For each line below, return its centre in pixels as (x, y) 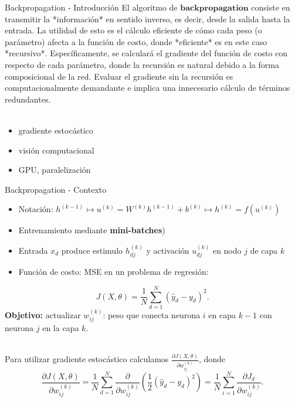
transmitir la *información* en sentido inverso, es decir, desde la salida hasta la (147, 18)
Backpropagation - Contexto (56, 189)
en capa (222, 314)
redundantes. (28, 99)
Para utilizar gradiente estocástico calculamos (87, 359)
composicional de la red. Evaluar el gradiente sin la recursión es (119, 76)
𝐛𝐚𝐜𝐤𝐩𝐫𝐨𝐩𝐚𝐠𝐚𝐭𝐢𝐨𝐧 (214, 8)
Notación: (36, 209)
